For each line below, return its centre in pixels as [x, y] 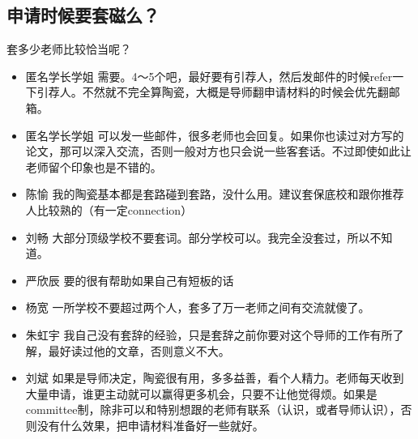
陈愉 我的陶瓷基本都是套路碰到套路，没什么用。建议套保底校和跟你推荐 [215, 194]
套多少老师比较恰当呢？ [69, 49]
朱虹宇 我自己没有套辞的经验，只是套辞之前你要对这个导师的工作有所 [209, 334]
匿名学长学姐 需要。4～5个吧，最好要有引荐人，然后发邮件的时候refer [209, 76]
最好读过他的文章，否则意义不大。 [139, 350]
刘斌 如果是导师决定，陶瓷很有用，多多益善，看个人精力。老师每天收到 [215, 378]
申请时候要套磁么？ [83, 15]
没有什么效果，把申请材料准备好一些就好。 [150, 425]
